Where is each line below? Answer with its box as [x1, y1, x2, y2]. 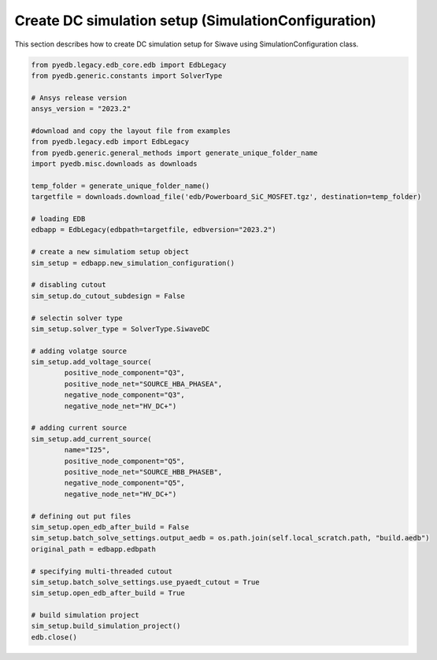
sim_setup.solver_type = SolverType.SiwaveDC [31, 324, 210, 334]
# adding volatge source [31, 346, 128, 356]
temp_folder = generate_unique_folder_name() [31, 181, 210, 190]
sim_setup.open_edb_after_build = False [31, 522, 189, 531]
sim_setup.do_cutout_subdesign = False [31, 291, 185, 301]
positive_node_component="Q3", [64, 368, 185, 378]
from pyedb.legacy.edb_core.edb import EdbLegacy [31, 60, 227, 69]
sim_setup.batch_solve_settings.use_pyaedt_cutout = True [31, 577, 260, 586]
